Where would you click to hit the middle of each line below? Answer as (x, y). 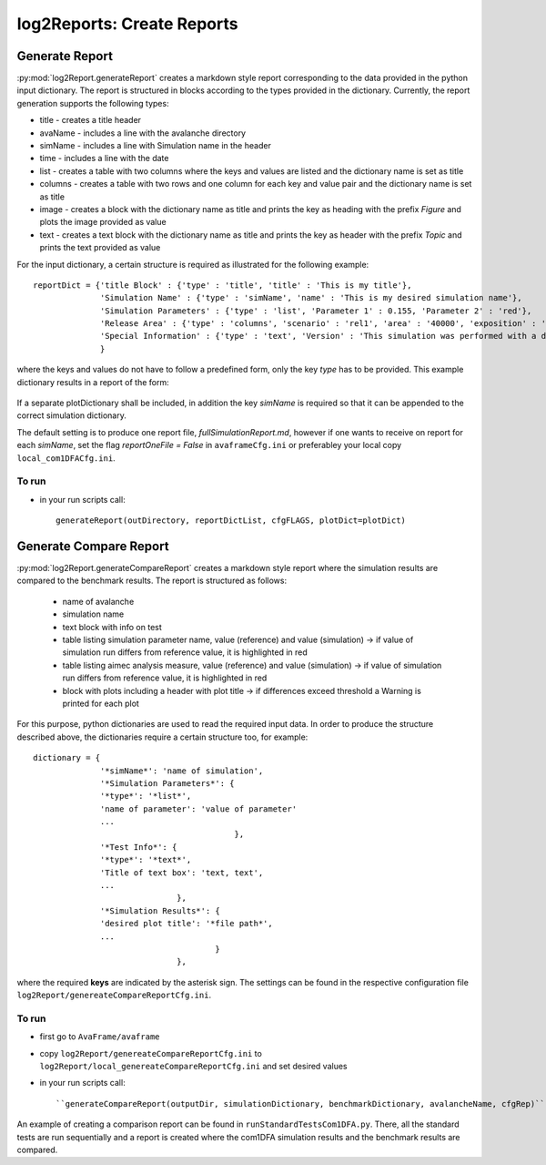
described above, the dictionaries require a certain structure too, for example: (162, 737)
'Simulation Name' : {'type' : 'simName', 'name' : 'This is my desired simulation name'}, (311, 298)
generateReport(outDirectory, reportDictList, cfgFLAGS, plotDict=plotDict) (231, 521)
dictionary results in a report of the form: (93, 382)
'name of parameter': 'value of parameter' (199, 809)
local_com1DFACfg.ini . (66, 458)
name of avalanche (98, 601)
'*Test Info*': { (139, 847)
